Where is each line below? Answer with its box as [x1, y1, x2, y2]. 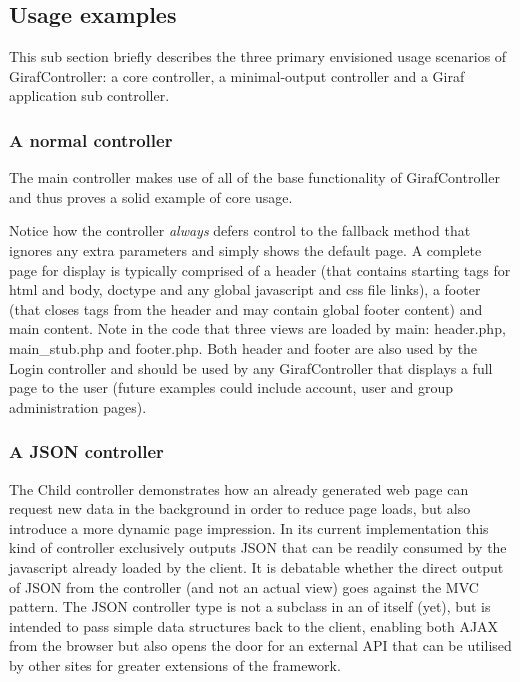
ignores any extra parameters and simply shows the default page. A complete [9, 239, 482, 260]
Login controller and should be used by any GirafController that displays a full [9, 357, 493, 378]
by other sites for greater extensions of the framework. [9, 654, 341, 675]
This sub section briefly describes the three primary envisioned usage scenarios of [9, 46, 507, 67]
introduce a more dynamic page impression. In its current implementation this [9, 517, 489, 538]
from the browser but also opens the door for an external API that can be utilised [9, 635, 512, 656]
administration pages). [9, 396, 147, 417]
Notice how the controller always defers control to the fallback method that [9, 220, 471, 241]
